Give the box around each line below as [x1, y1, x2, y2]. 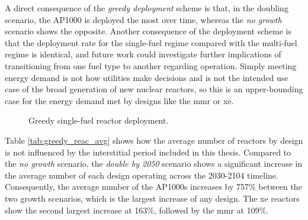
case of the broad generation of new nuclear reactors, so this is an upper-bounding [5, 83, 303, 95]
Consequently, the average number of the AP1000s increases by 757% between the [5, 180, 302, 193]
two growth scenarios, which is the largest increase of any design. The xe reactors [5, 192, 300, 204]
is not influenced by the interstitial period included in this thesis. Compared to [5, 145, 291, 158]
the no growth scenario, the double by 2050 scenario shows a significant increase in [5, 157, 303, 170]
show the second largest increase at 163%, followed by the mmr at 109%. [5, 203, 269, 216]
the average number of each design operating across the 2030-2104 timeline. [5, 169, 278, 181]
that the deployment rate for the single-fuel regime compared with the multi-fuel [5, 36, 297, 48]
